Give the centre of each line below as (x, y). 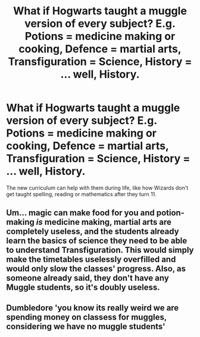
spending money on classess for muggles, (86, 317)
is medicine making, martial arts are (104, 222)
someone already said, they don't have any (88, 278)
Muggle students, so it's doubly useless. (83, 287)
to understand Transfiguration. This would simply (100, 250)
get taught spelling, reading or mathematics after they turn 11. (81, 194)
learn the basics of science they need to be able (97, 241)
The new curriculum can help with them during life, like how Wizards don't (97, 188)
